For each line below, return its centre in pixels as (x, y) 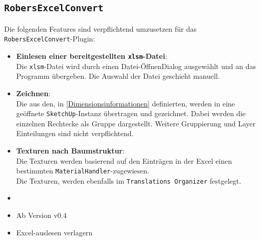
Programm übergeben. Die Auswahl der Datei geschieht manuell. (118, 76)
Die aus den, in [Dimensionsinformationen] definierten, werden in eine (126, 103)
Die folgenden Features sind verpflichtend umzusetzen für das (101, 28)
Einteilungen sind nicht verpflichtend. (75, 133)
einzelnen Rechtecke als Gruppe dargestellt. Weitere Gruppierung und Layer (136, 123)
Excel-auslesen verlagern (54, 232)
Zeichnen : (33, 93)
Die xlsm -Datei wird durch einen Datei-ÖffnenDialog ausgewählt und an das (136, 66)
